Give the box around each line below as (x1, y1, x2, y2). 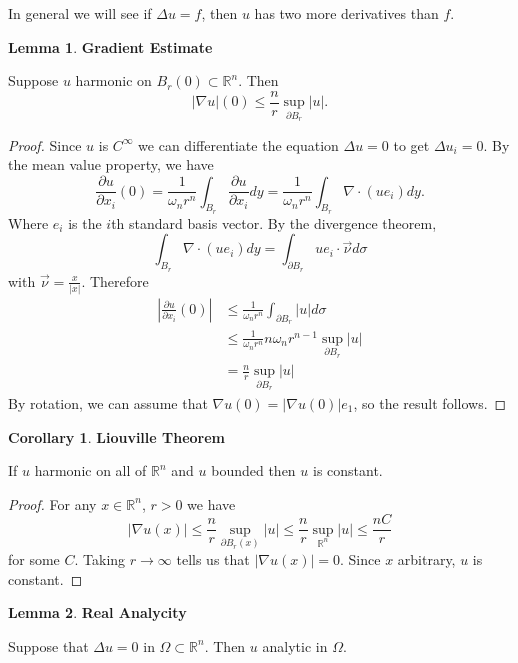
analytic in (262, 635, 328, 656)
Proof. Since (8, 134, 82, 155)
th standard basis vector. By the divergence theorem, (111, 212, 437, 233)
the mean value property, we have (8, 154, 214, 175)
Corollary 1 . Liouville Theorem (8, 426, 226, 447)
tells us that (176, 549, 250, 570)
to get (393, 134, 430, 155)
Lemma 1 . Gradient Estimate (8, 36, 213, 57)
